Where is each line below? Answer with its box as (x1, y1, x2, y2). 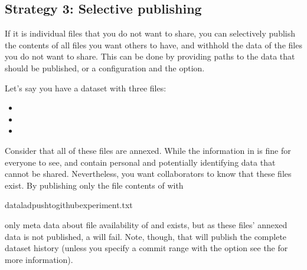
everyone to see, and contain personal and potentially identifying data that (5, 156, 276, 168)
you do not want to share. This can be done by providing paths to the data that (5, 50, 295, 62)
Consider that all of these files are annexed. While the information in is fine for (5, 144, 291, 156)
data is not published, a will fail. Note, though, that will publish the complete (5, 230, 287, 242)
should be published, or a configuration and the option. (5, 61, 205, 74)
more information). (5, 253, 73, 265)
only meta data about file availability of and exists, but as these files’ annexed (5, 218, 288, 231)
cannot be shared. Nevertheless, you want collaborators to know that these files (5, 167, 292, 180)
